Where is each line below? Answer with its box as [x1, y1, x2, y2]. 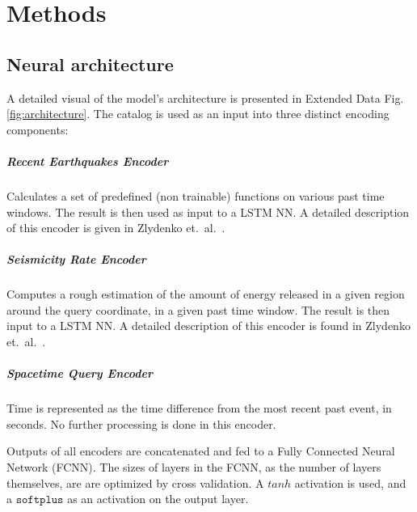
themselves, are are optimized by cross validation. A [6, 474, 264, 491]
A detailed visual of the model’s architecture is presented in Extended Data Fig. [6, 89, 404, 106]
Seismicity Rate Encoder [6, 251, 146, 268]
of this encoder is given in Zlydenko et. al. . [6, 219, 225, 236]
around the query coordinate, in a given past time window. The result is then [6, 301, 390, 318]
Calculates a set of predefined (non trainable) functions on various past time [6, 187, 385, 204]
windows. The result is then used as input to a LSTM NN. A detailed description [6, 203, 410, 220]
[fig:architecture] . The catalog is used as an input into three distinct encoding [6, 105, 390, 122]
